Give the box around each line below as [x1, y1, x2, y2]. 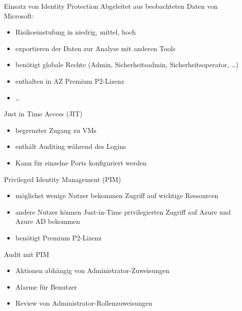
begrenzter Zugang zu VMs [15, 125, 97, 135]
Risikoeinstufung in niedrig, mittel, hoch [15, 27, 136, 37]
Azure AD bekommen [15, 216, 80, 226]
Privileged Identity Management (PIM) [4, 174, 121, 184]
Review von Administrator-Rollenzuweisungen [15, 298, 152, 308]
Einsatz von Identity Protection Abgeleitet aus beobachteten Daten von [4, 1, 218, 11]
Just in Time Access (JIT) [4, 109, 83, 119]
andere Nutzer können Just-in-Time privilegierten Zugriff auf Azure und [15, 206, 231, 217]
